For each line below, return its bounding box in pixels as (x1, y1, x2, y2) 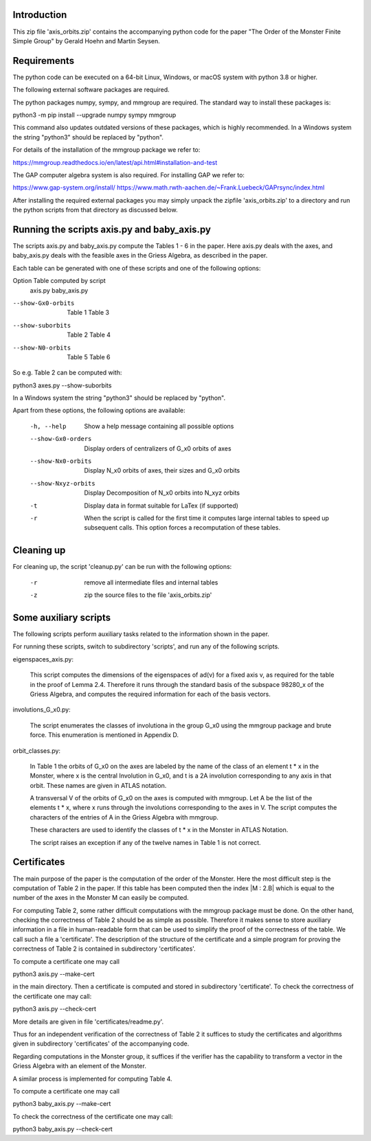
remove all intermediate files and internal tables (84, 578, 218, 587)
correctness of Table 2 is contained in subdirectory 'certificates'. (12, 945, 196, 953)
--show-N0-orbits (12, 343, 71, 352)
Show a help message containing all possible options (84, 422, 234, 430)
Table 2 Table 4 (67, 330, 111, 339)
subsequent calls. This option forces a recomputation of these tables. (84, 523, 281, 532)
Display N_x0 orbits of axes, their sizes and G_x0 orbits (84, 466, 240, 475)
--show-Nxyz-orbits (30, 479, 95, 487)
